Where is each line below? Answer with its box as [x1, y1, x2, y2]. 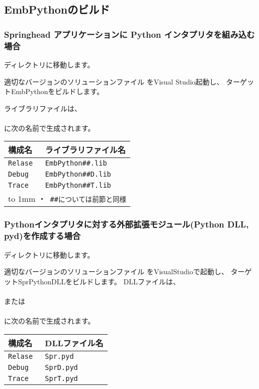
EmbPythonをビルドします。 [11, 86, 104, 97]
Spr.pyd [45, 352, 74, 360]
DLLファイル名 [45, 337, 104, 349]
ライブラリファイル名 [45, 144, 126, 156]
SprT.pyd [45, 374, 78, 382]
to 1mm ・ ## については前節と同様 [8, 193, 127, 205]
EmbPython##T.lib [45, 181, 111, 190]
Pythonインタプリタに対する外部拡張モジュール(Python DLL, [4, 218, 249, 230]
